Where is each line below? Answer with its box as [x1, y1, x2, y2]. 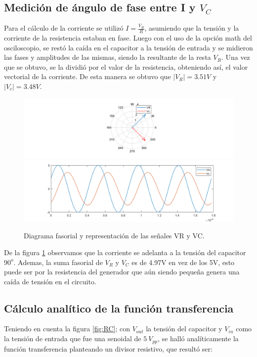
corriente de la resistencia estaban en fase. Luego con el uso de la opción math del [4, 33, 252, 43]
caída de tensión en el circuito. [4, 276, 96, 286]
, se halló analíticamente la [158, 333, 239, 344]
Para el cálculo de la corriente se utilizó [4, 23, 124, 33]
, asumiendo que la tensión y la [144, 23, 239, 33]
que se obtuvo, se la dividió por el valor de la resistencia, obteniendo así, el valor [4, 61, 248, 72]
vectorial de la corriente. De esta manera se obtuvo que [4, 71, 171, 82]
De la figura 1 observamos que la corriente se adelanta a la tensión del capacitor [4, 247, 246, 257]
